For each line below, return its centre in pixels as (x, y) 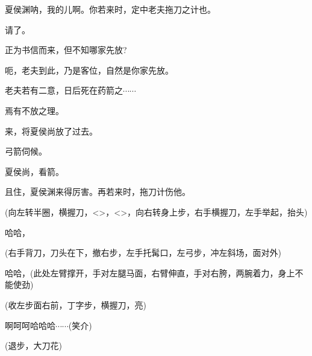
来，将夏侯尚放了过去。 (51, 131)
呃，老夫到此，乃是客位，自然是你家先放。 (89, 70)
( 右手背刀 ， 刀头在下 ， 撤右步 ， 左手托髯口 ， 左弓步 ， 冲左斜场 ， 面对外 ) (143, 253)
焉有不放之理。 (34, 110)
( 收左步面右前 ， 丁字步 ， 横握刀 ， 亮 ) (76, 304)
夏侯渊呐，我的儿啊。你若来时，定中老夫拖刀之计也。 (110, 9)
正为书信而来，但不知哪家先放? (66, 50)
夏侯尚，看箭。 (34, 171)
